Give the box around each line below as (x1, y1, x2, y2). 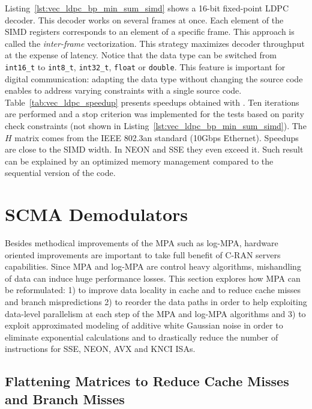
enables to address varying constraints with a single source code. (5, 84, 242, 97)
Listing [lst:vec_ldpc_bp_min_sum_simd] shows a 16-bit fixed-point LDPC (5, 2, 289, 14)
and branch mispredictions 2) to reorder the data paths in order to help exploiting (5, 295, 307, 308)
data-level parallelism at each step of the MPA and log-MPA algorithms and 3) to (5, 307, 306, 320)
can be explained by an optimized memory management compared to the (5, 154, 274, 167)
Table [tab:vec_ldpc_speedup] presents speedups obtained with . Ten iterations (5, 95, 299, 108)
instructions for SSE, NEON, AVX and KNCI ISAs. (5, 342, 196, 355)
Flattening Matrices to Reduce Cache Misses (5, 372, 289, 390)
